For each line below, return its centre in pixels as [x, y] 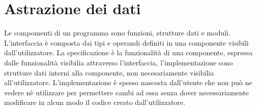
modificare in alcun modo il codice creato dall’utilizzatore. [95, 102]
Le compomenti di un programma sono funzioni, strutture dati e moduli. [117, 33]
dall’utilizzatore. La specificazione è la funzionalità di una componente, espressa [128, 52]
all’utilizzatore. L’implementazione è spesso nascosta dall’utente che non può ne [128, 82]
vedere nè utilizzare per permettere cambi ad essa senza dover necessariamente [126, 92]
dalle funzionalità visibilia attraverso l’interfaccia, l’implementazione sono [119, 62]
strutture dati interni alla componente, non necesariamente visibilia [109, 72]
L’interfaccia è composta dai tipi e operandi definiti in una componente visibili [126, 42]
